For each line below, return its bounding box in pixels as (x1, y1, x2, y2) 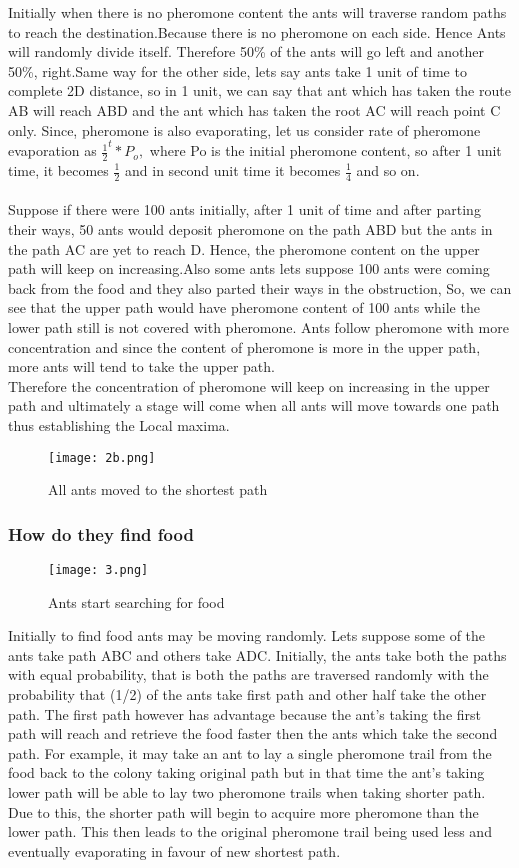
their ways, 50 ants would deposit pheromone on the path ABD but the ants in (8, 219, 493, 240)
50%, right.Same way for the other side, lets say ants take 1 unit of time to (8, 60, 467, 81)
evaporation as (8, 140, 97, 161)
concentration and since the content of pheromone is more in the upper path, (8, 336, 481, 357)
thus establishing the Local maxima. (8, 414, 230, 435)
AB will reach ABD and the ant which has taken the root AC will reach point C (8, 99, 501, 120)
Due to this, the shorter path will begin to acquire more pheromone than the (8, 801, 479, 822)
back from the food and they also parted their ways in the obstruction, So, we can (8, 277, 512, 298)
